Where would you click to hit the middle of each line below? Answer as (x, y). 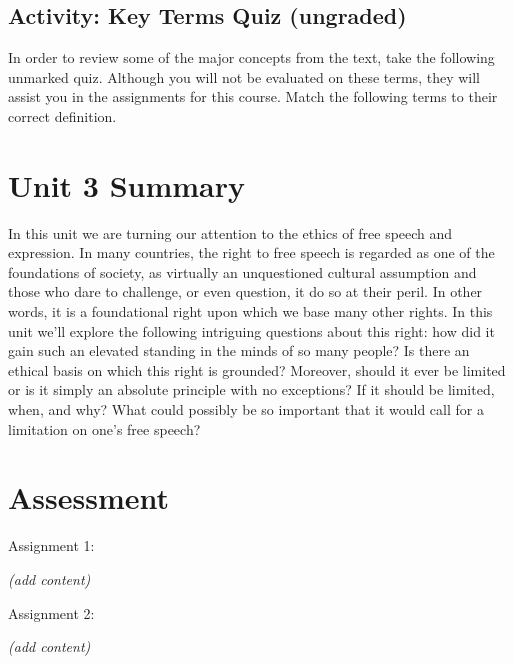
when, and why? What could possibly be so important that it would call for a (246, 409)
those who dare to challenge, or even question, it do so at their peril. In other (245, 291)
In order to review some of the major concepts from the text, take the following (251, 57)
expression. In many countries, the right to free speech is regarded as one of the (251, 252)
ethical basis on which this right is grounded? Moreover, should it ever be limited (257, 369)
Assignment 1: (51, 545)
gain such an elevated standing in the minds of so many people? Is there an (239, 350)
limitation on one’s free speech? (104, 428)
